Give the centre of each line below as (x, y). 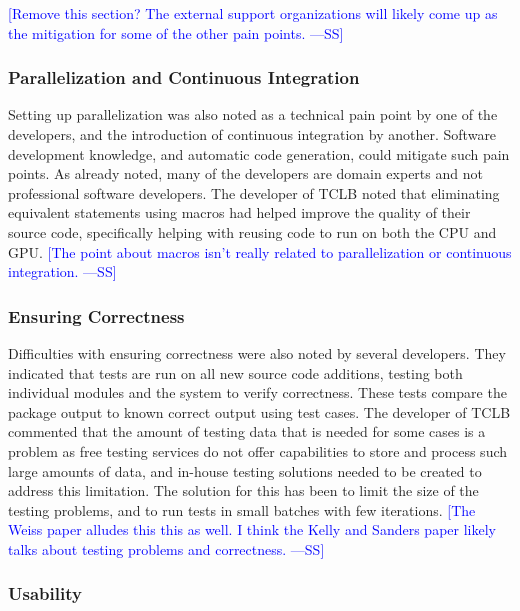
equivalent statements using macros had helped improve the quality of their (239, 212)
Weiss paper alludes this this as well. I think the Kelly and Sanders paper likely (252, 529)
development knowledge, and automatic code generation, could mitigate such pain (259, 153)
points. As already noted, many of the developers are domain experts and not (245, 173)
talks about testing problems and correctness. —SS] (166, 548)
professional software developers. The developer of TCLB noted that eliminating (254, 192)
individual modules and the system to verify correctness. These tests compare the (257, 392)
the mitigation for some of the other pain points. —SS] (176, 32)
